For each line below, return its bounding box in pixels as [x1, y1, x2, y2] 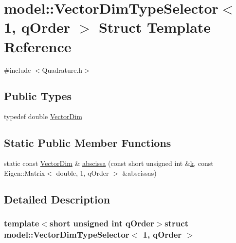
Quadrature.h [42, 64, 83, 75]
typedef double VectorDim [4, 111, 82, 121]
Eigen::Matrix [4, 167, 45, 178]
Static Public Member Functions [4, 135, 171, 150]
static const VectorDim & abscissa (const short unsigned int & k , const [4, 158, 214, 168]
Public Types [4, 88, 72, 103]
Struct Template [98, 17, 211, 37]
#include [4, 64, 31, 75]
